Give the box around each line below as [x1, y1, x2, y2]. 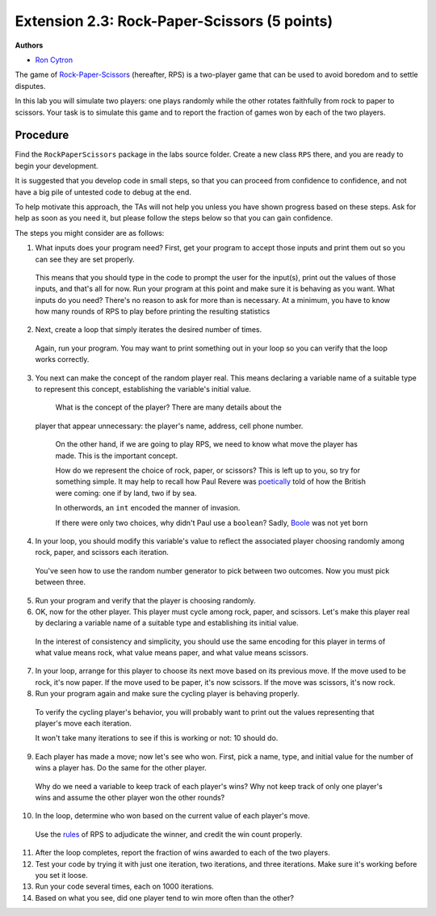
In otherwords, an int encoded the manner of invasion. [55, 503, 241, 513]
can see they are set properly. [35, 254, 135, 264]
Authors [15, 40, 44, 50]
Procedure [15, 128, 69, 142]
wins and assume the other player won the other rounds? [35, 792, 225, 802]
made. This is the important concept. [55, 451, 178, 460]
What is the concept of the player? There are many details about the [55, 402, 282, 412]
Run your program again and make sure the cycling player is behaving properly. [35, 689, 300, 699]
